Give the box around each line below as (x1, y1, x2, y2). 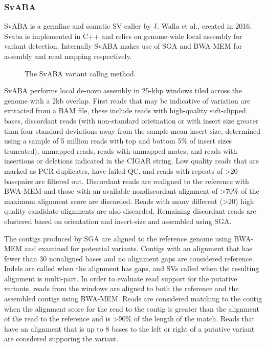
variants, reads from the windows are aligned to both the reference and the (4, 283, 239, 294)
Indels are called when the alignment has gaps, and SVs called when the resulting (4, 263, 259, 274)
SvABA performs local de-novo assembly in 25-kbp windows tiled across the (4, 85, 242, 96)
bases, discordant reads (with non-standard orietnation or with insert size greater (4, 115, 259, 126)
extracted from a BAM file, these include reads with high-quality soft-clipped (4, 105, 246, 116)
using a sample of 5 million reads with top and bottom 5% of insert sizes (4, 135, 232, 146)
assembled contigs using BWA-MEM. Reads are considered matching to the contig (4, 293, 262, 304)
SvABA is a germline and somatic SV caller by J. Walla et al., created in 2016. (4, 21, 252, 31)
